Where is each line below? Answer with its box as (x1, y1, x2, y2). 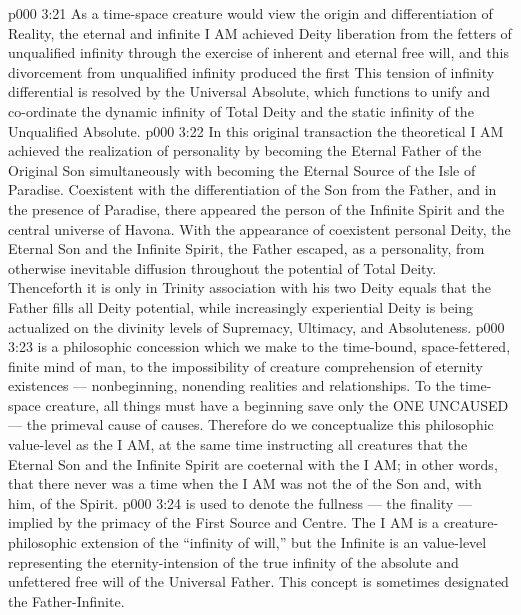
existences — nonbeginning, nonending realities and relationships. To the (8, 375, 455, 396)
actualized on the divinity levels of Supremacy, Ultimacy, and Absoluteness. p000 (8, 316, 505, 337)
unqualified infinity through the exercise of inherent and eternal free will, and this (8, 42, 509, 63)
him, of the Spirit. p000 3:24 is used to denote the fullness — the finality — (8, 492, 472, 513)
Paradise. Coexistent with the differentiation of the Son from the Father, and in (8, 179, 497, 200)
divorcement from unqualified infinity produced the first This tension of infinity (8, 61, 495, 82)
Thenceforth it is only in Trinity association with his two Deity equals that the (8, 277, 491, 298)
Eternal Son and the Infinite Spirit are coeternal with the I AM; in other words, (8, 453, 498, 474)
